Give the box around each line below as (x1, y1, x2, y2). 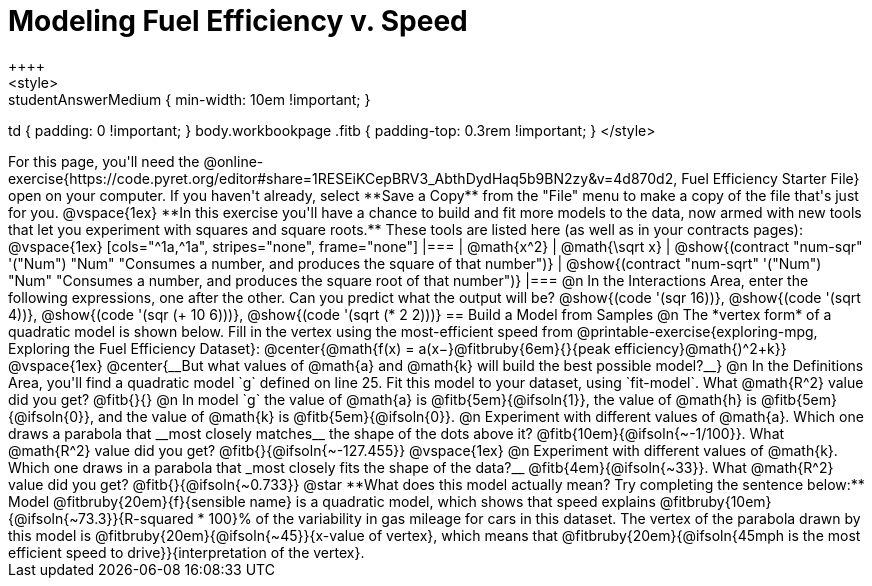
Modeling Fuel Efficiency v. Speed (8, 4, 468, 38)
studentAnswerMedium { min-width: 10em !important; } (8, 90, 371, 108)
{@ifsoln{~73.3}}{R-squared (8, 509, 194, 527)
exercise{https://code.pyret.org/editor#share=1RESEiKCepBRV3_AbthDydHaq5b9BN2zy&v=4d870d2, (8, 169, 678, 187)
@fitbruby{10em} (659, 492, 772, 510)
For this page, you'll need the (8, 152, 200, 170)
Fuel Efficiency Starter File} (681, 169, 860, 187)
